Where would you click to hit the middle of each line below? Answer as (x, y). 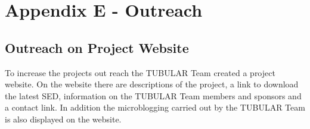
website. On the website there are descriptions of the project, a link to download (152, 84)
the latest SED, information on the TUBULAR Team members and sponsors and (153, 95)
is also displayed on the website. (63, 119)
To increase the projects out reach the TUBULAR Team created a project (140, 72)
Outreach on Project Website (97, 47)
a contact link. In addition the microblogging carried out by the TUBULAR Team (155, 107)
